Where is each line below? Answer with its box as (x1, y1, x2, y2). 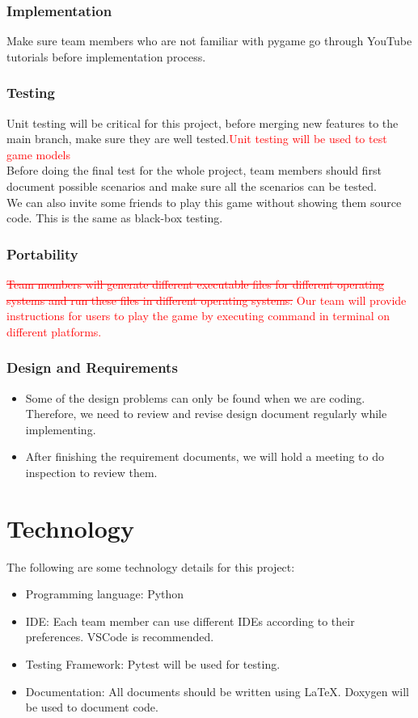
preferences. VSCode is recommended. (25, 628, 214, 645)
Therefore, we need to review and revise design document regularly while (25, 405, 387, 422)
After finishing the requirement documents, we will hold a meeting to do (25, 448, 385, 465)
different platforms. (6, 323, 102, 340)
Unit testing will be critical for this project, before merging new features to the (6, 114, 399, 131)
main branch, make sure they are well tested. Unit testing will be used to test (6, 130, 387, 147)
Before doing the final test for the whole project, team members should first (6, 162, 382, 179)
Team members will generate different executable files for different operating (6, 276, 385, 292)
